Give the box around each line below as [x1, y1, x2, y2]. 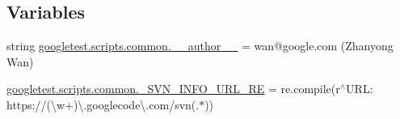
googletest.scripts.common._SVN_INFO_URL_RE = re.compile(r [6, 80, 340, 97]
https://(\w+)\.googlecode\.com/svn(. [6, 96, 200, 113]
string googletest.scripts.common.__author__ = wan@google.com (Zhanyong [6, 37, 394, 54]
